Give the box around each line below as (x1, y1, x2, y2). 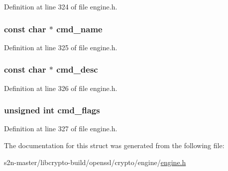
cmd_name (56, 22, 103, 35)
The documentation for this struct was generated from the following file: (4, 140, 225, 151)
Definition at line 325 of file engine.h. (4, 42, 117, 52)
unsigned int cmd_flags (4, 104, 100, 116)
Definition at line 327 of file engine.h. (4, 123, 117, 134)
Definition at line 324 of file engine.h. (4, 1, 117, 11)
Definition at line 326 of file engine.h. (4, 83, 117, 93)
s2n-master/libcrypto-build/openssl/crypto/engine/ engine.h (4, 157, 186, 167)
